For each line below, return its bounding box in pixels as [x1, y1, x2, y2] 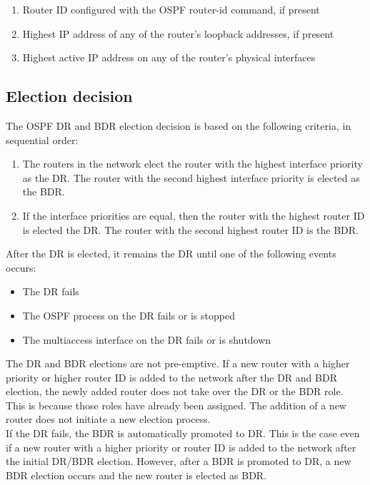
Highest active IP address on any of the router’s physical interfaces [22, 50, 316, 65]
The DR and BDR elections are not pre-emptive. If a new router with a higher [6, 356, 350, 371]
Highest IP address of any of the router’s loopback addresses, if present [22, 26, 334, 41]
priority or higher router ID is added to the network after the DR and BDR [6, 369, 337, 384]
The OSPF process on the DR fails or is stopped [22, 307, 235, 322]
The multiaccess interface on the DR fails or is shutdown [22, 332, 271, 347]
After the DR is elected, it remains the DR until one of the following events [6, 246, 336, 261]
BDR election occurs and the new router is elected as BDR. [6, 467, 267, 482]
